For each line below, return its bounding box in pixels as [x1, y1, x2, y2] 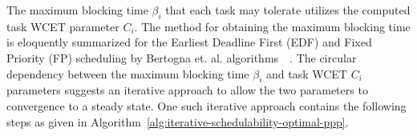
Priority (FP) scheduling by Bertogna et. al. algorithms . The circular [6, 49, 357, 66]
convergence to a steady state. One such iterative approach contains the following [6, 97, 407, 114]
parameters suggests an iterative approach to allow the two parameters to [6, 82, 368, 98]
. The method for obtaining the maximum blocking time [134, 18, 411, 34]
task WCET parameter [6, 18, 119, 34]
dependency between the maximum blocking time [6, 65, 249, 82]
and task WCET [265, 65, 347, 82]
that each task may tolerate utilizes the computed [165, 2, 411, 18]
